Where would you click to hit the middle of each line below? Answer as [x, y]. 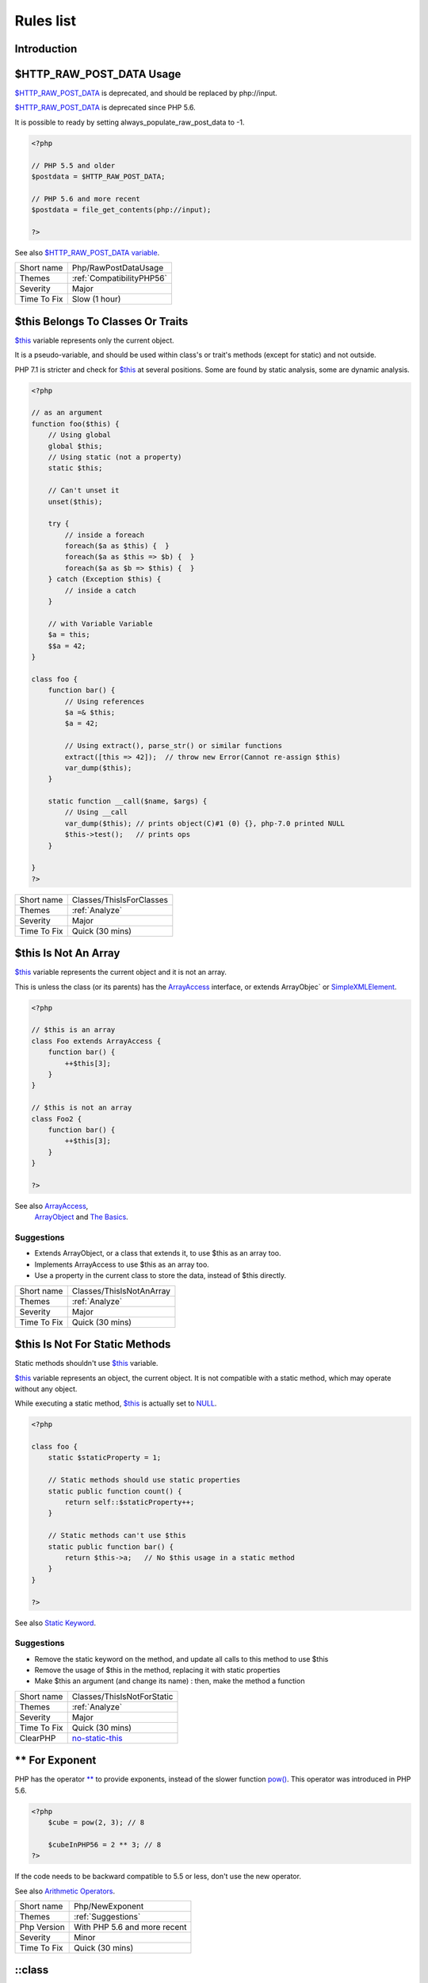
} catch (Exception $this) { [105, 579]
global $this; [75, 446]
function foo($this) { [75, 424]
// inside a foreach [105, 535]
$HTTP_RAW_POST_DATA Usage [98, 74]
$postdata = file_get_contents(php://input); [121, 210]
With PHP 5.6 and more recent [130, 1927]
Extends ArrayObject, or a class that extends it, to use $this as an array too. [158, 1253]
